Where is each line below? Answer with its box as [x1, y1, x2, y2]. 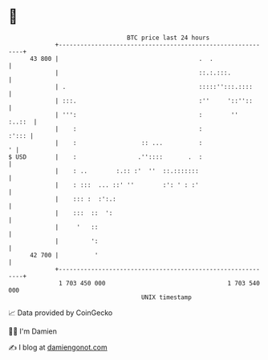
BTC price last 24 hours [127, 34, 210, 42]
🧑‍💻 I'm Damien [8, 326, 58, 336]
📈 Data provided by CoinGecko [8, 308, 113, 318]
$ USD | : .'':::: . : [8, 152, 203, 161]
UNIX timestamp [140, 293, 193, 301]
